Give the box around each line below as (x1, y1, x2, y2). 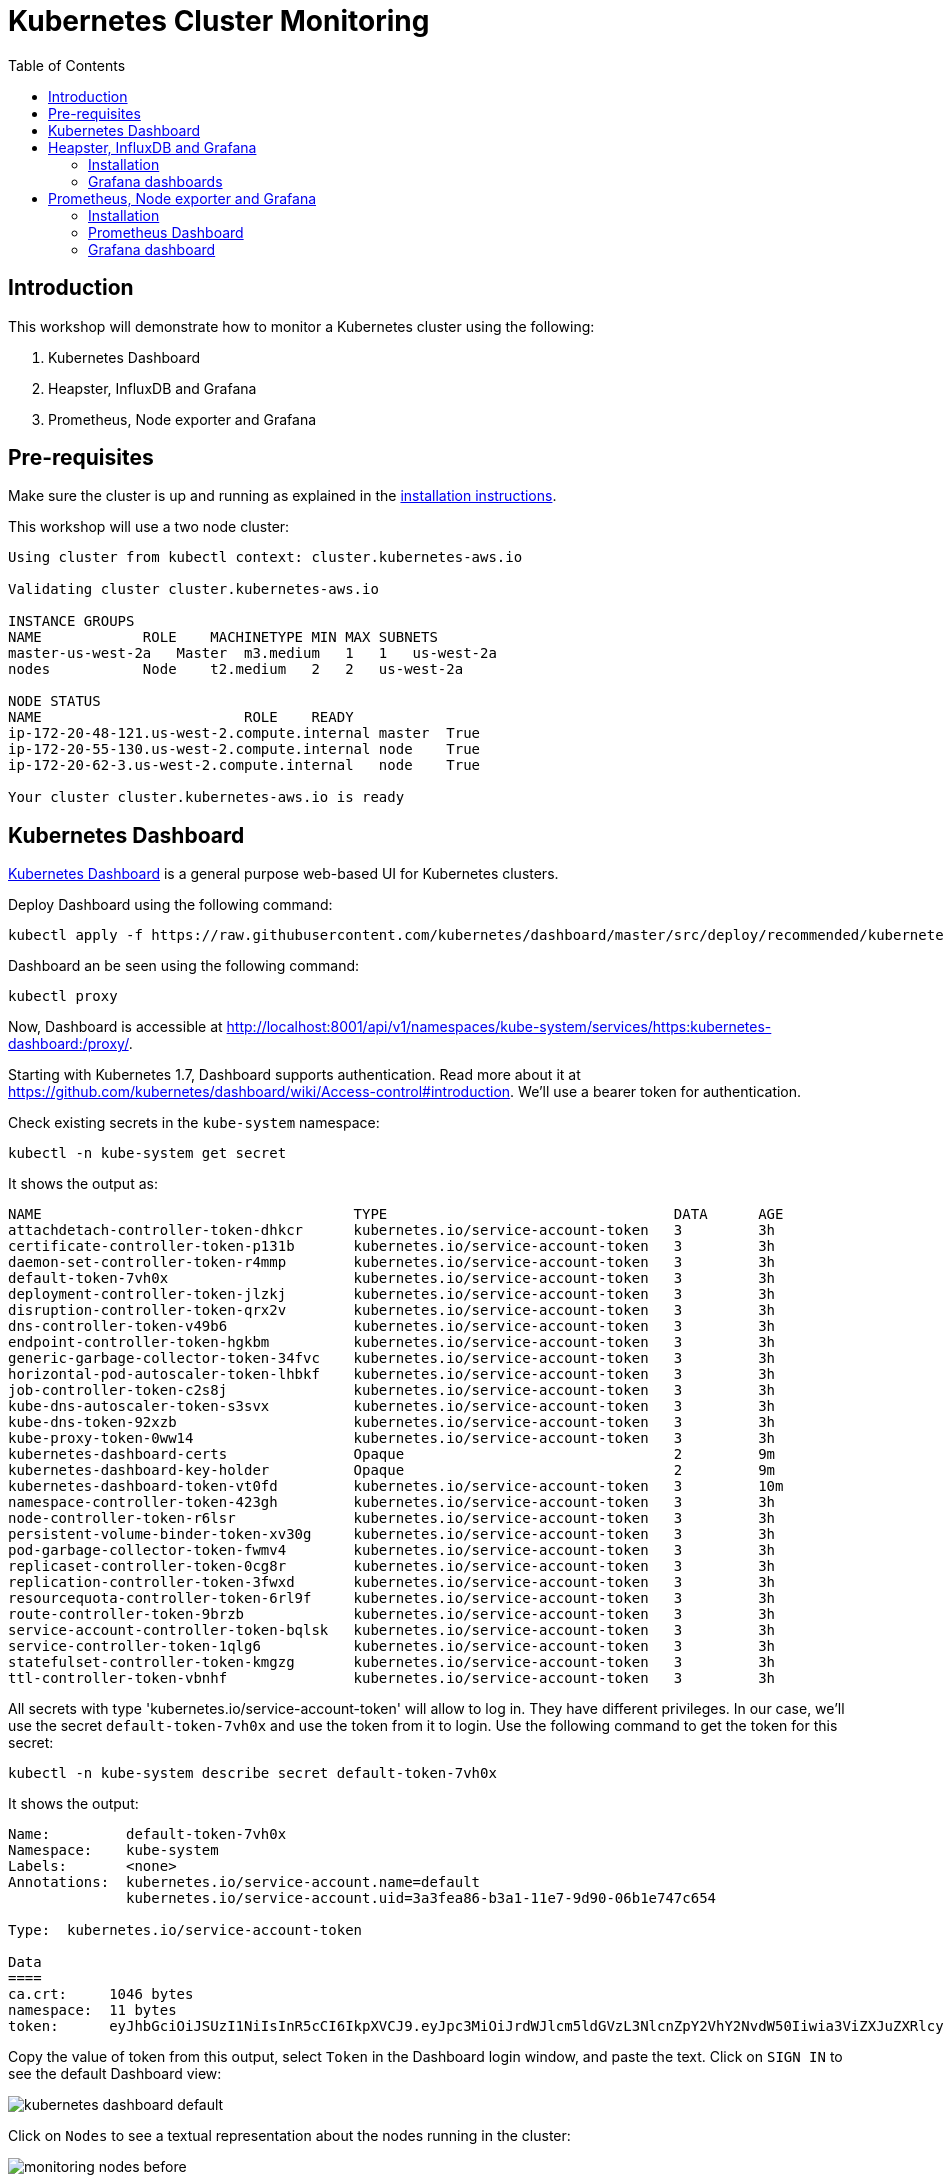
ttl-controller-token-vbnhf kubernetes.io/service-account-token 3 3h (8, 1670, 776, 1687)
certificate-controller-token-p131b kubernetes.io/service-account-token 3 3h (8, 1238, 776, 1255)
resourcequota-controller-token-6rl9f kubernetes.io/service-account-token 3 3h (8, 1590, 776, 1607)
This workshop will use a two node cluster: (8, 518, 290, 536)
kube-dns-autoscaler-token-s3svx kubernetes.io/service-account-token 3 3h (8, 1398, 776, 1415)
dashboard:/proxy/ (8, 1035, 129, 1053)
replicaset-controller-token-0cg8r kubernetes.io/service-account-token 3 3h (8, 1558, 776, 1575)
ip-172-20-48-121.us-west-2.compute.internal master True (8, 725, 481, 742)
